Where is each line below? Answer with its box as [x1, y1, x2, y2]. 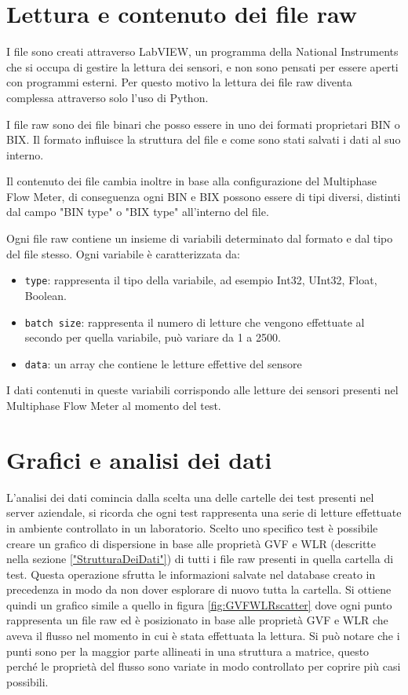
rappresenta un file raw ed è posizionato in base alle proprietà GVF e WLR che [6, 612, 388, 628]
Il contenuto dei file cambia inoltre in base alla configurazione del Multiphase [6, 173, 377, 189]
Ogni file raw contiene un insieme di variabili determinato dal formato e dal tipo [6, 230, 393, 247]
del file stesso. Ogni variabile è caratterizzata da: [6, 245, 240, 262]
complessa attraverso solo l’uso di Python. [6, 89, 209, 105]
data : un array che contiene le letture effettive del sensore [24, 355, 302, 371]
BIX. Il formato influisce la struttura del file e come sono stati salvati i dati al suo [6, 131, 401, 148]
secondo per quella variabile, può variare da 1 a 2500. [24, 329, 281, 346]
